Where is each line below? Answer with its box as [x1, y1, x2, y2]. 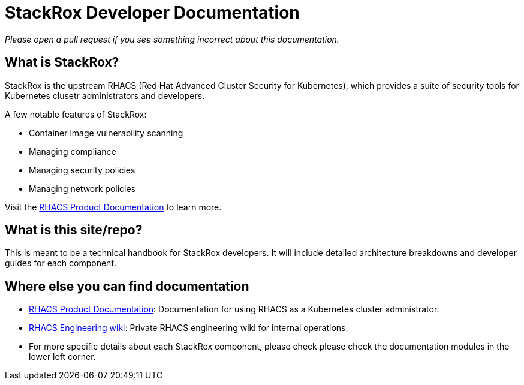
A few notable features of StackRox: [5, 109, 147, 119]
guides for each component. [5, 258, 117, 269]
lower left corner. [29, 351, 96, 362]
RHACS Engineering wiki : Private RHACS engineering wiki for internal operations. [29, 323, 348, 333]
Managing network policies [29, 183, 136, 194]
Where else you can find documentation [5, 278, 249, 294]
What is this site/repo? [5, 222, 143, 238]
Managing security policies [29, 164, 135, 175]
